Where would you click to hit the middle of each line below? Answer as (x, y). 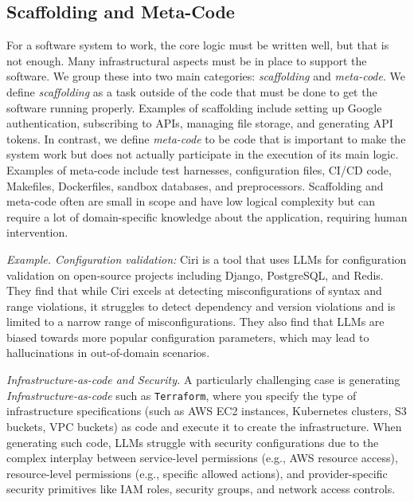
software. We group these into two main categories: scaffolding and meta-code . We (206, 76)
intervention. (37, 232)
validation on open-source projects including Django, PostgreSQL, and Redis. (195, 275)
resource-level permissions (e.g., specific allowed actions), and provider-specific (197, 473)
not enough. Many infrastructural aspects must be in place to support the (187, 60)
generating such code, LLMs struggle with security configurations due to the (193, 442)
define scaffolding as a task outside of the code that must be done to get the (192, 91)
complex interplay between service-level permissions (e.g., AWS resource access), (202, 458)
